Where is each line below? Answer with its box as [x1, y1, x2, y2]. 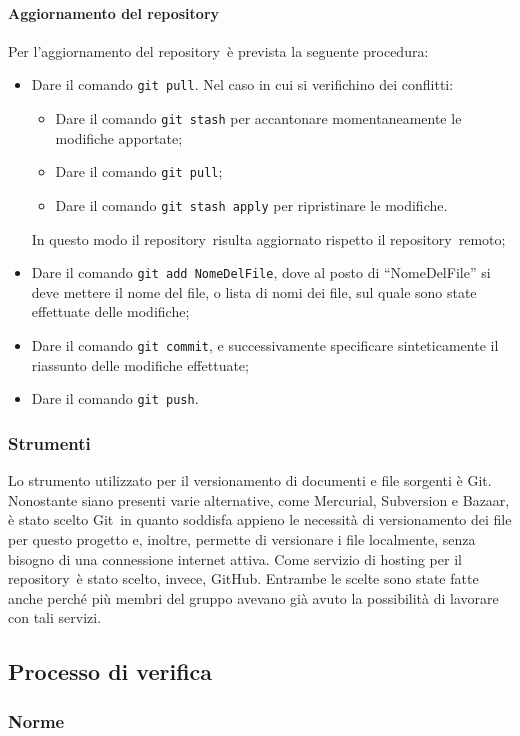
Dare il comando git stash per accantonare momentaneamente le [55, 108, 462, 129]
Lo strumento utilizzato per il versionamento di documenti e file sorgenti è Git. [8, 470, 492, 491]
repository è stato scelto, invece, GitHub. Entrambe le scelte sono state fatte [8, 568, 479, 589]
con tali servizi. [8, 607, 102, 628]
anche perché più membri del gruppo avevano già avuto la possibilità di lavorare [8, 587, 499, 608]
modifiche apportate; [55, 127, 183, 148]
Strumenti [8, 430, 91, 455]
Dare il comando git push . [31, 388, 199, 409]
